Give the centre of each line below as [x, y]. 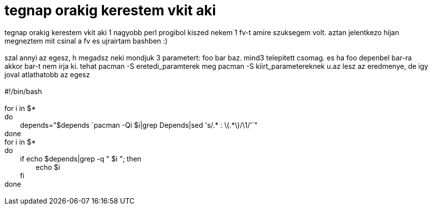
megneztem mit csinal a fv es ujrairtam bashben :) [86, 41]
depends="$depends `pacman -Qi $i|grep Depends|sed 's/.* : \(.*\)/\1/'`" [139, 125]
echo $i [48, 167]
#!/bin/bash [23, 91]
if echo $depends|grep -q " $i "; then [81, 158]
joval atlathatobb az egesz [47, 74]
